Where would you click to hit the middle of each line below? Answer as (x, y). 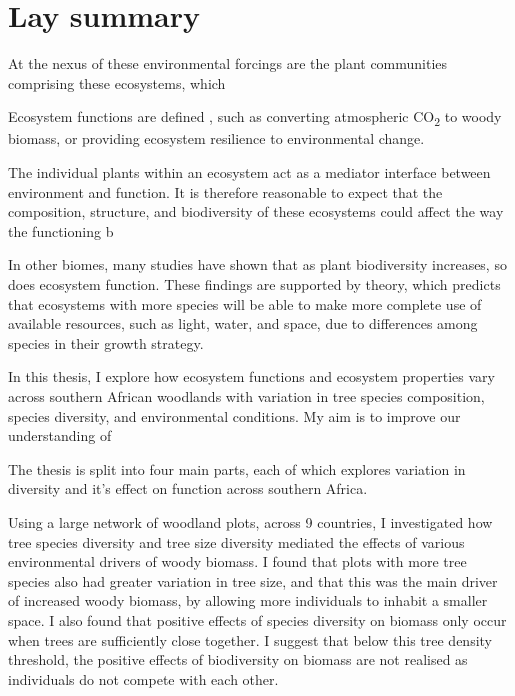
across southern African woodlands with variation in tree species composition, (246, 395)
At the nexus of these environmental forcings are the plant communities (228, 63)
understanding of (60, 435)
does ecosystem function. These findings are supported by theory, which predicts (254, 284)
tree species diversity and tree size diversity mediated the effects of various (236, 541)
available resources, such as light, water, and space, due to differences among (243, 323)
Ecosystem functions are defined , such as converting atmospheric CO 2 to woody (255, 118)
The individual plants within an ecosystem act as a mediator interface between (249, 172)
